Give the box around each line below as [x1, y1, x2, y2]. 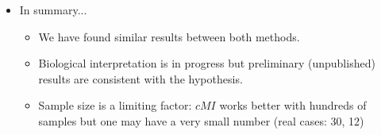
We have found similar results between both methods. [38, 28, 300, 44]
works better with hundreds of [219, 97, 367, 114]
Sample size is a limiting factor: [38, 97, 192, 114]
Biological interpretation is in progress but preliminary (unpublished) [38, 55, 375, 71]
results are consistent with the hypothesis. [38, 70, 243, 87]
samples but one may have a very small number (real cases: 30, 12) [38, 112, 364, 129]
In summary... [19, 2, 87, 17]
